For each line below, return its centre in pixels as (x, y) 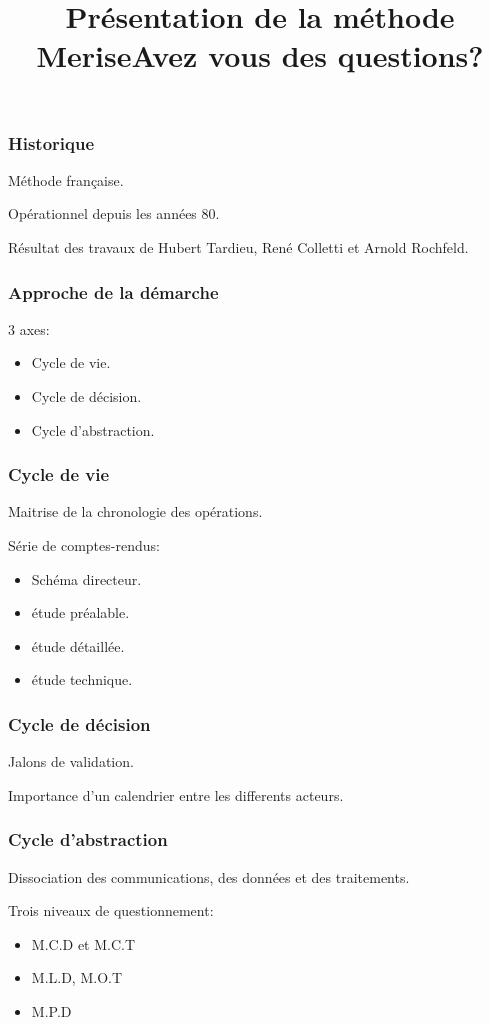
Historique (51, 142)
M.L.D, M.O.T (77, 977)
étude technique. (82, 679)
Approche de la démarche (113, 291)
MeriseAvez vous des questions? (260, 55)
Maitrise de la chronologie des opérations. (135, 511)
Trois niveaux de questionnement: (111, 910)
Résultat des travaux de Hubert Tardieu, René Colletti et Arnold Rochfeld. (238, 247)
